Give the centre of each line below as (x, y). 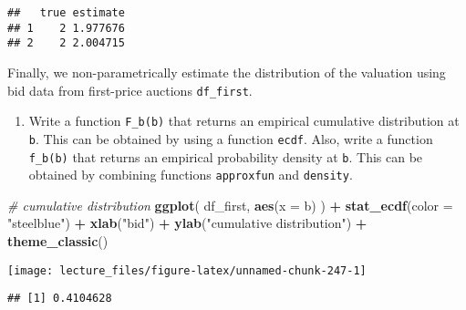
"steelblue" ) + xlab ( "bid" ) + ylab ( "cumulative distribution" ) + (187, 223)
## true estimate (66, 13)
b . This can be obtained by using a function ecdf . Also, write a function (231, 138)
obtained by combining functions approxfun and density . (191, 175)
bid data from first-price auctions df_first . (130, 90)
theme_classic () (58, 241)
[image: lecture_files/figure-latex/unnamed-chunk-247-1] (187, 270)
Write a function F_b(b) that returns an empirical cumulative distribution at (244, 121)
